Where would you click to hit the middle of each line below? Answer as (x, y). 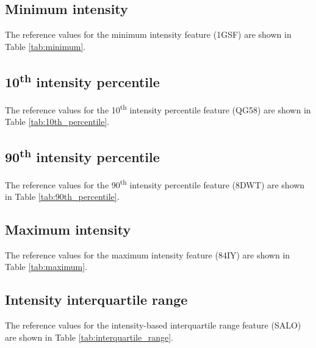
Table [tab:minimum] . (45, 46)
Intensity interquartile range (96, 300)
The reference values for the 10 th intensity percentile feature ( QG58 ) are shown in (158, 108)
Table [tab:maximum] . (46, 267)
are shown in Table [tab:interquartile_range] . (89, 337)
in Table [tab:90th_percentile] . (62, 196)
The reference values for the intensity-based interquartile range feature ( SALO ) (153, 325)
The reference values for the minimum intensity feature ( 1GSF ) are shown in (148, 34)
